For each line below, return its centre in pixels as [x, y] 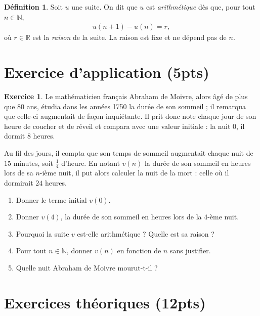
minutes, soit [33, 163]
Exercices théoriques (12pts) [105, 302]
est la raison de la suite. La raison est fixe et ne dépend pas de [129, 37]
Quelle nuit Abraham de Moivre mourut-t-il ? [87, 267]
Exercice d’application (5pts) [107, 72]
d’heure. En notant [91, 163]
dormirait [19, 182]
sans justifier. [190, 251]
